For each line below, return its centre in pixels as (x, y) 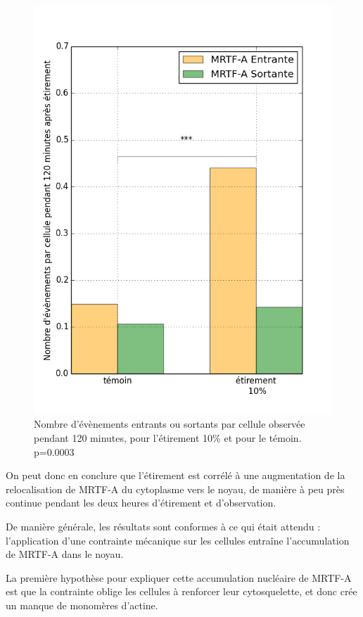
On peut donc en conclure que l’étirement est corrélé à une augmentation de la (176, 475)
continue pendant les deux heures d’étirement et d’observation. (141, 503)
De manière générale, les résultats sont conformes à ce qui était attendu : (163, 527)
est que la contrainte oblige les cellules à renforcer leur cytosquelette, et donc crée (181, 591)
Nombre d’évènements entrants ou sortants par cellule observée (170, 424)
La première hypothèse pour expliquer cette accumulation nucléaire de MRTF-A (179, 577)
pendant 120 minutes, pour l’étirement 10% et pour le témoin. (168, 438)
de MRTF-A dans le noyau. (65, 554)
